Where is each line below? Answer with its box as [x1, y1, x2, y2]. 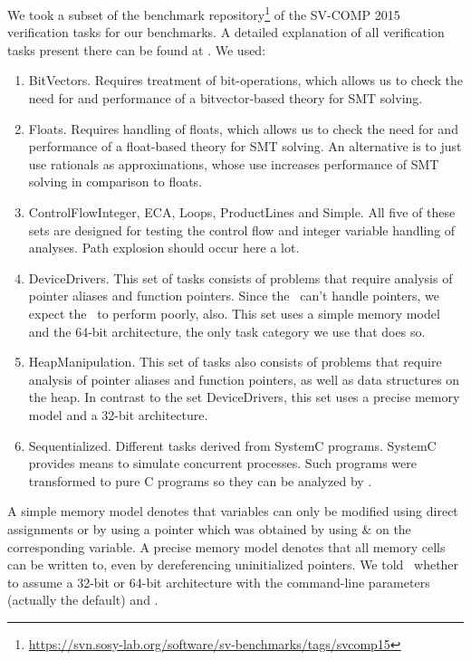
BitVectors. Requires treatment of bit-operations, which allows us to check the [28, 71, 464, 90]
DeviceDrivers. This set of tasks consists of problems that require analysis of [28, 268, 453, 287]
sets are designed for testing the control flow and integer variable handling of [28, 220, 456, 239]
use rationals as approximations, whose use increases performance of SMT [28, 154, 439, 173]
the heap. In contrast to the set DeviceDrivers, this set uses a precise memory [28, 387, 460, 407]
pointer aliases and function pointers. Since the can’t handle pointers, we [28, 286, 439, 305]
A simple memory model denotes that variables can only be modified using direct [7, 502, 458, 521]
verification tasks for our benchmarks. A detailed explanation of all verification [7, 23, 445, 42]
